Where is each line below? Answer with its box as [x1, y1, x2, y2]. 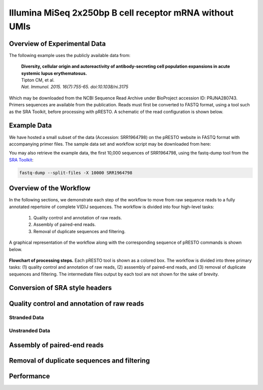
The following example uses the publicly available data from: [9, 52, 131, 58]
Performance [9, 372, 50, 380]
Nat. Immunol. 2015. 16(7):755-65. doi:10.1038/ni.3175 [21, 84, 129, 90]
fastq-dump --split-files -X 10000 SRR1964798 [19, 170, 132, 175]
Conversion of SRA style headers [9, 284, 112, 292]
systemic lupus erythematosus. [21, 70, 87, 76]
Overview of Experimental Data [9, 39, 106, 48]
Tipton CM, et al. [21, 77, 55, 83]
